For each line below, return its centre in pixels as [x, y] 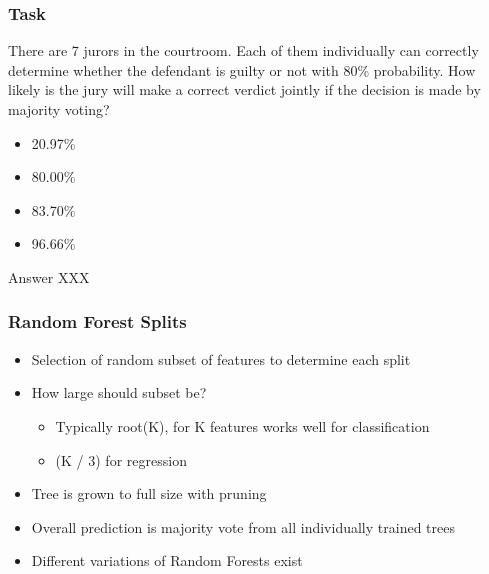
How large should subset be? [119, 392]
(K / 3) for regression [121, 459]
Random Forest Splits [97, 321]
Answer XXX [49, 276]
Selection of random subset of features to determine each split [221, 358]
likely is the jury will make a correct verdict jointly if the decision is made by [244, 89]
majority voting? [59, 109]
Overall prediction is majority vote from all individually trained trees [243, 526]
